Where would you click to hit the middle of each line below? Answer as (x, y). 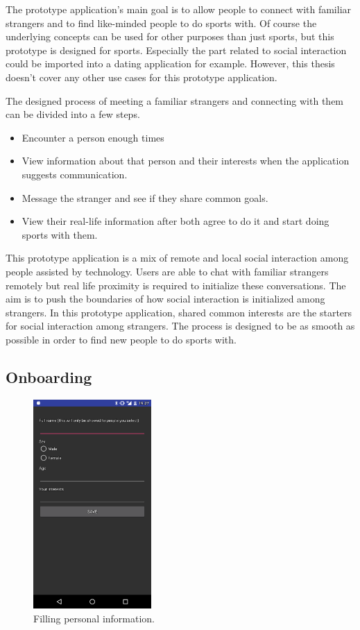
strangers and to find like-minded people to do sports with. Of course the (161, 23)
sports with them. (60, 234)
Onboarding (49, 376)
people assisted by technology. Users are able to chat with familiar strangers (167, 271)
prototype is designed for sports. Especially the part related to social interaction (176, 50)
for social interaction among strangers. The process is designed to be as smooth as (180, 326)
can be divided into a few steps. (73, 114)
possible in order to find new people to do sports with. (121, 339)
